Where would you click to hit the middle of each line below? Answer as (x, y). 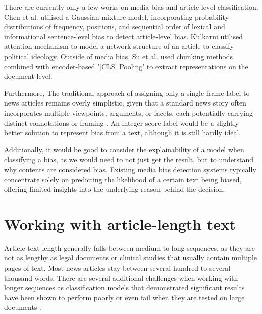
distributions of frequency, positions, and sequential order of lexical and (115, 27)
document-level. (28, 76)
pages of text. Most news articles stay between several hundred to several (117, 268)
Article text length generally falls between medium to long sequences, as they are (129, 248)
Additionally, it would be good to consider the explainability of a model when (124, 149)
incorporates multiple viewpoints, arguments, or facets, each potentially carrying (128, 112)
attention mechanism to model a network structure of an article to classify (119, 46)
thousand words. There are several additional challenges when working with (121, 277)
